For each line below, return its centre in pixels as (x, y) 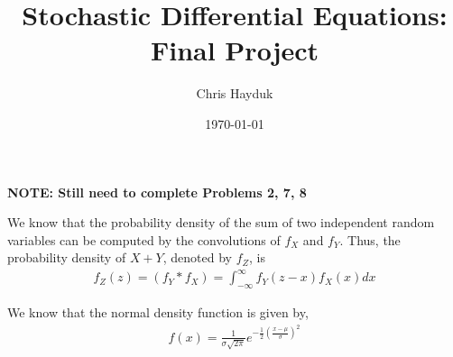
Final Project (235, 50)
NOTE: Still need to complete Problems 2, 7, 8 (157, 192)
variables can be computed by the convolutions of (144, 239)
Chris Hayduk (235, 93)
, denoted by (197, 257)
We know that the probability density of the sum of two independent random (221, 222)
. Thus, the (370, 239)
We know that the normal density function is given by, (158, 312)
